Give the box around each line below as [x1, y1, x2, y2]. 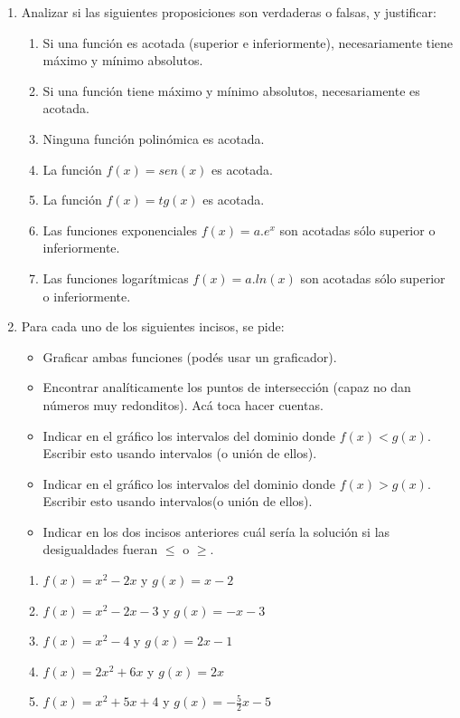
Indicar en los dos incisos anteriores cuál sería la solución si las [42, 522, 390, 541]
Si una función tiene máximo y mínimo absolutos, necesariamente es [42, 81, 420, 100]
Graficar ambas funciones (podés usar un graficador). [42, 347, 337, 366]
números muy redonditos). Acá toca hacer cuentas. [42, 395, 324, 414]
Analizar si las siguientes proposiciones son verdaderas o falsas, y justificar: [21, 3, 437, 21]
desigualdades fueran [42, 540, 158, 559]
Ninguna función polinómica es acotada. [42, 129, 265, 148]
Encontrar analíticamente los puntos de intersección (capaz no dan [42, 378, 411, 397]
